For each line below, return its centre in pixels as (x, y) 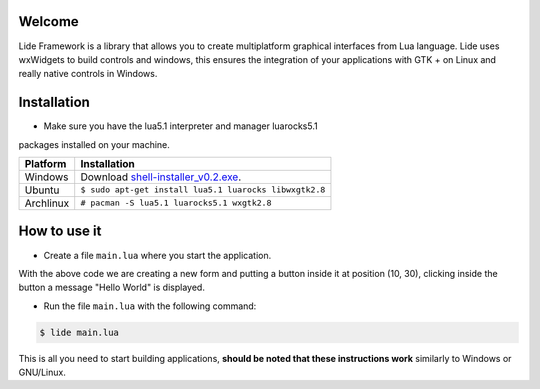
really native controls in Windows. (88, 74)
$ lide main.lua (79, 332)
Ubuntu (42, 190)
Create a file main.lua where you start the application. (157, 255)
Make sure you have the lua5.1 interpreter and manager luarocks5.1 (181, 126)
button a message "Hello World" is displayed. (111, 287)
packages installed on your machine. (94, 144)
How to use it (60, 231)
